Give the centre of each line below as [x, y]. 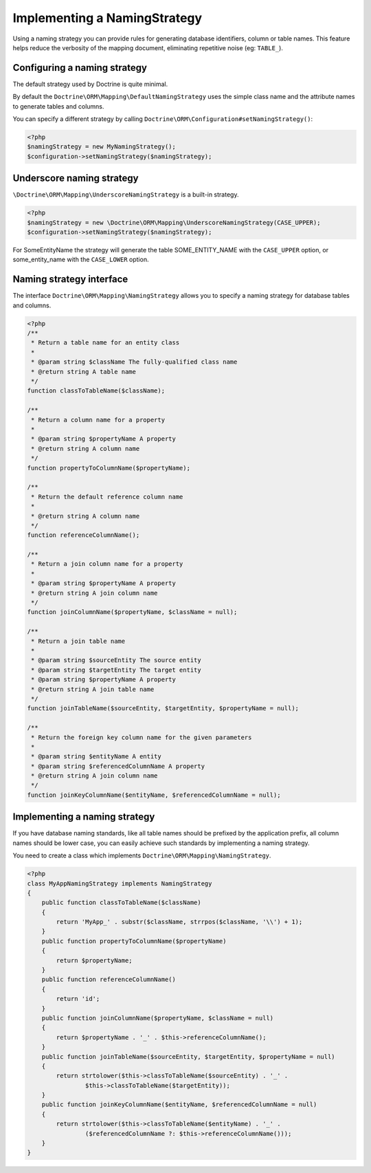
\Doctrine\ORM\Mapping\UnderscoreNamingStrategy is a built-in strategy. [126, 195]
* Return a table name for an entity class [105, 343]
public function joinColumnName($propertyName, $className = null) [158, 1018]
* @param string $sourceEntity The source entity [116, 660]
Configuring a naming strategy [80, 68]
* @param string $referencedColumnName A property [118, 766]
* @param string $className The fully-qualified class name [134, 362]
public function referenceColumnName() [109, 979]
